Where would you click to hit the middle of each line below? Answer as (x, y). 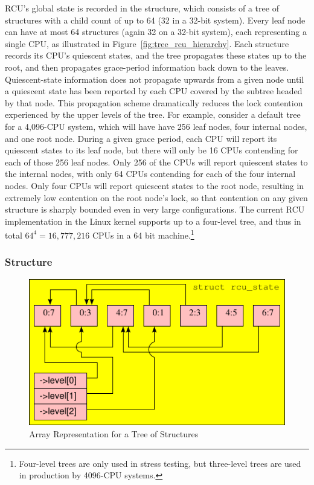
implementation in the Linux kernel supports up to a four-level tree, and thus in (153, 221)
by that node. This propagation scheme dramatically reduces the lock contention (154, 102)
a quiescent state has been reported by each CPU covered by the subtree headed (154, 91)
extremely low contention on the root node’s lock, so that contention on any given (156, 197)
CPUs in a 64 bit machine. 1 (143, 234)
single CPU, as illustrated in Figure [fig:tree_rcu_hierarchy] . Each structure (147, 43)
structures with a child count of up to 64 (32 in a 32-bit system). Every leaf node (155, 20)
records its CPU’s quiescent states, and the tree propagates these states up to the (156, 55)
